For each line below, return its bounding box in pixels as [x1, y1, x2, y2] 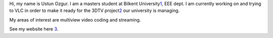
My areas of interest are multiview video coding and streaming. [9, 16, 141, 22]
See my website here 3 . [9, 26, 59, 32]
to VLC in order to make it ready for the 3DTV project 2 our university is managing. [9, 7, 180, 13]
